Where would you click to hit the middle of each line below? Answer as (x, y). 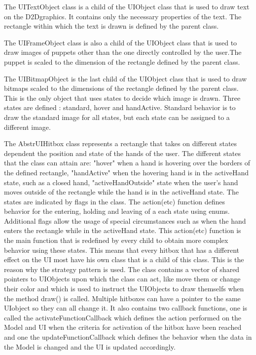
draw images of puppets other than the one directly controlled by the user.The (123, 52)
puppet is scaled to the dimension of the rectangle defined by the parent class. (122, 61)
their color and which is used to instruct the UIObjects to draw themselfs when (124, 289)
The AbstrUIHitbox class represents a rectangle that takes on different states (121, 143)
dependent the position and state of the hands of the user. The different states (123, 153)
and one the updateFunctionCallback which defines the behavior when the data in (128, 337)
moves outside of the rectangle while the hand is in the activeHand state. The (121, 192)
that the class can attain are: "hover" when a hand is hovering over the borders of (127, 163)
